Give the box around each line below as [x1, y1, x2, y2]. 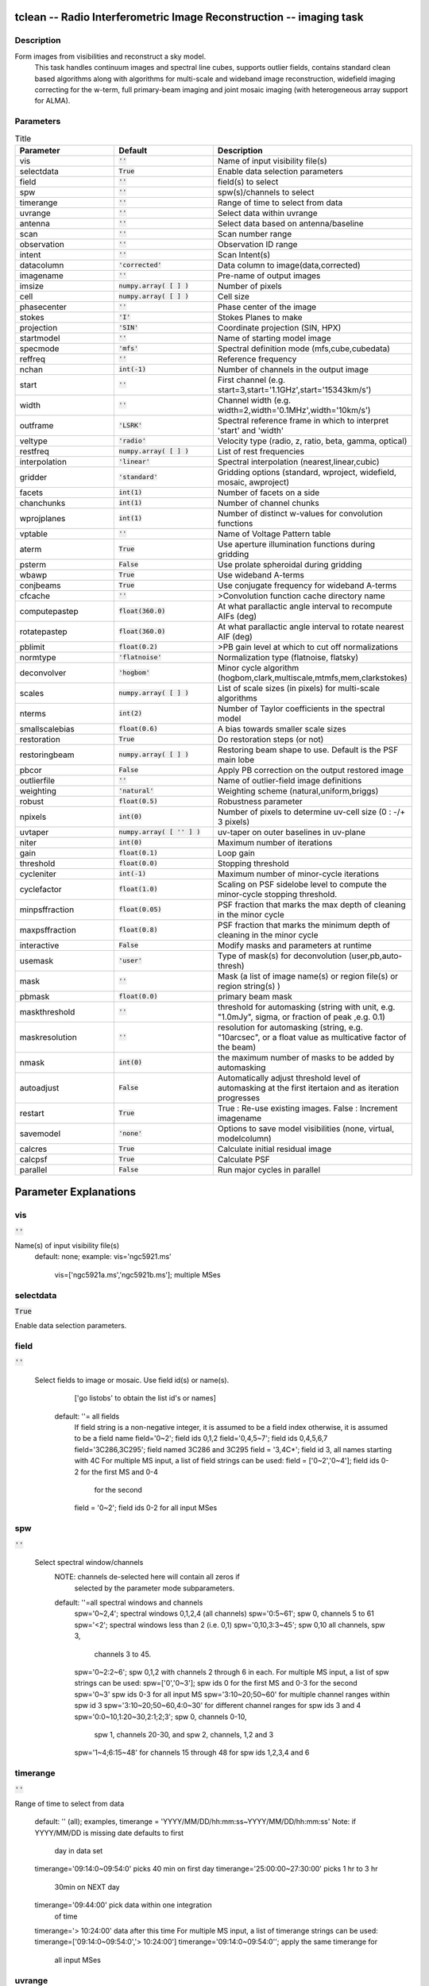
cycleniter [19, 868, 57, 879]
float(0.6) [118, 724, 158, 733]
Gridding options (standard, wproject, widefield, [217, 466, 397, 477]
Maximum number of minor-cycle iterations [217, 868, 380, 879]
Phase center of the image [217, 301, 317, 312]
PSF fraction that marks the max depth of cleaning [217, 898, 407, 910]
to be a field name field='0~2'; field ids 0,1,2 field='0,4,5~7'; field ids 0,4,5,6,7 [74, 1434, 328, 1443]
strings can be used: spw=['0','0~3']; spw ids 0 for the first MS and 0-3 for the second [74, 1679, 357, 1688]
